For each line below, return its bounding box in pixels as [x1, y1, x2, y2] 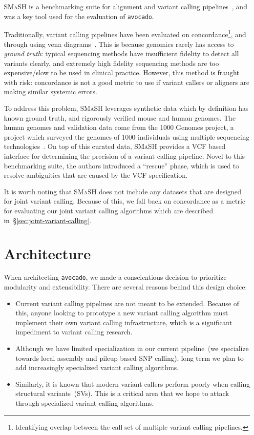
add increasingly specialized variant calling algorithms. [15, 362, 179, 373]
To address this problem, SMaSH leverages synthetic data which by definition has [4, 103, 249, 113]
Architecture [4, 244, 91, 264]
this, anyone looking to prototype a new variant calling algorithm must [15, 308, 228, 318]
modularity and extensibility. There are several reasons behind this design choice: [4, 281, 247, 291]
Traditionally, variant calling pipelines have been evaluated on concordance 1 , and [4, 28, 246, 39]
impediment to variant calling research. [15, 327, 133, 337]
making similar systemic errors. [4, 86, 98, 97]
